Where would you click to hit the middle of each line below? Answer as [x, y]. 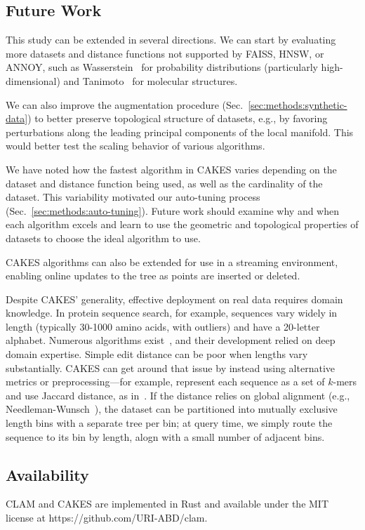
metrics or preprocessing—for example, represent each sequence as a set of [165, 382]
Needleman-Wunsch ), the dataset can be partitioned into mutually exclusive [172, 409]
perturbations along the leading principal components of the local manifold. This [180, 132]
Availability [47, 474]
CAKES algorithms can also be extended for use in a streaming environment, [172, 261]
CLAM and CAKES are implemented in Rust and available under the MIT [167, 504]
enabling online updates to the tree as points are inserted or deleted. [153, 276]
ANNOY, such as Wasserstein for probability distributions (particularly [162, 67]
